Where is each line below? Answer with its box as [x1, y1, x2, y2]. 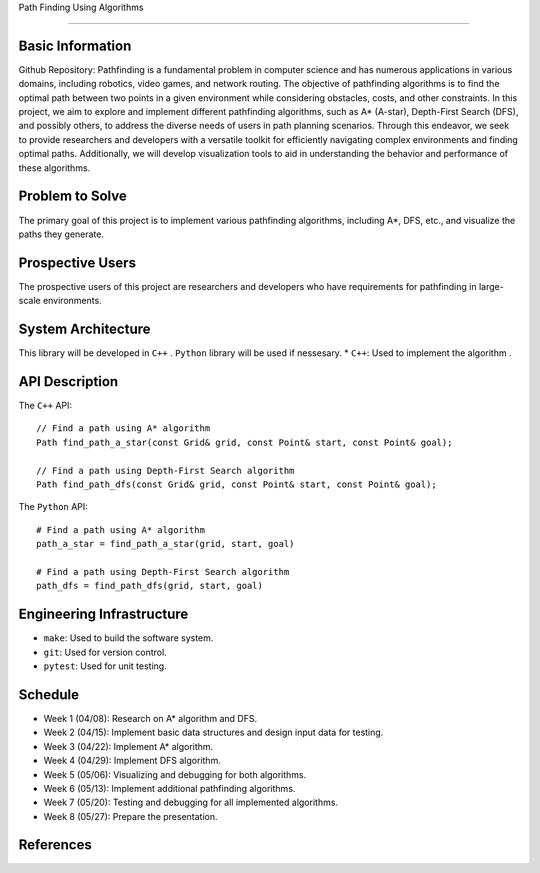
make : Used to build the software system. [43, 632, 214, 644]
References [18, 836, 92, 854]
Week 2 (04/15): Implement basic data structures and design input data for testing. [43, 726, 384, 739]
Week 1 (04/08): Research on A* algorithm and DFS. [43, 712, 258, 724]
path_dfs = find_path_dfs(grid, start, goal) [36, 580, 264, 592]
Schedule [18, 686, 80, 703]
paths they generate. [18, 228, 105, 240]
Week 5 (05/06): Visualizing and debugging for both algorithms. [43, 768, 307, 780]
